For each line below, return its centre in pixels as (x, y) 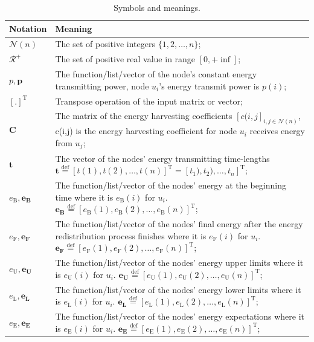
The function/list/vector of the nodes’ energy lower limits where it (178, 289)
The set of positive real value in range (125, 59)
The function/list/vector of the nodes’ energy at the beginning (171, 185)
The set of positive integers (105, 44)
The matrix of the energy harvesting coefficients (144, 116)
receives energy (277, 131)
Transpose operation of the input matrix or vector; (149, 101)
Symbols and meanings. (157, 7)
